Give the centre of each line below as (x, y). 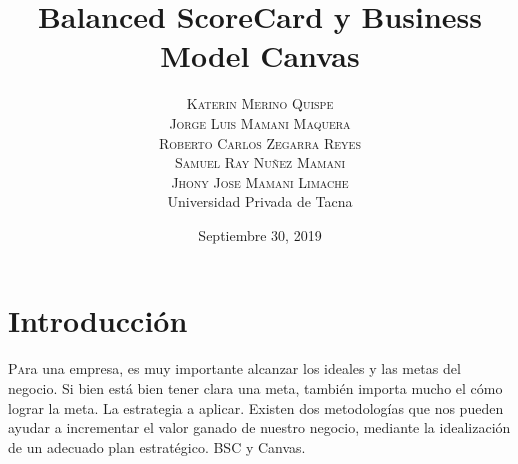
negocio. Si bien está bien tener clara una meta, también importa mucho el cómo (255, 388)
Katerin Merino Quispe (260, 103)
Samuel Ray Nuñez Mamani (259, 162)
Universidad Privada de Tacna (260, 201)
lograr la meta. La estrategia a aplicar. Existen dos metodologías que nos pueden (256, 407)
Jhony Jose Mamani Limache (260, 181)
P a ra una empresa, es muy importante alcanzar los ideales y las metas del (234, 368)
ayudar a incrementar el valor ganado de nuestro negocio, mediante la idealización (259, 427)
